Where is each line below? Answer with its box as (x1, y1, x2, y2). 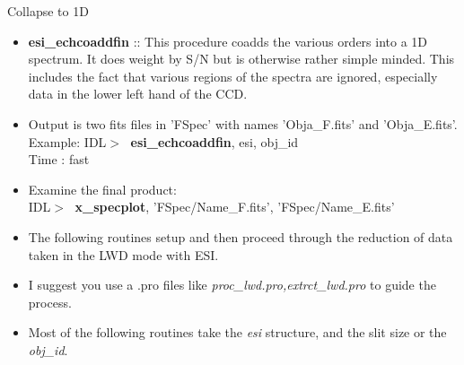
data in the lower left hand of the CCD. (28, 84, 248, 103)
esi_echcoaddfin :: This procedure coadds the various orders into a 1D (28, 31, 428, 50)
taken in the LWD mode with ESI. (28, 245, 219, 264)
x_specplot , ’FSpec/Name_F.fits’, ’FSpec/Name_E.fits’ (74, 197, 395, 216)
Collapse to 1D (7, 2, 89, 20)
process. (28, 292, 72, 311)
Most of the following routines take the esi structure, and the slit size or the (28, 323, 447, 342)
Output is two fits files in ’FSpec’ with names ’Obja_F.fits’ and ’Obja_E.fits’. (28, 114, 458, 133)
